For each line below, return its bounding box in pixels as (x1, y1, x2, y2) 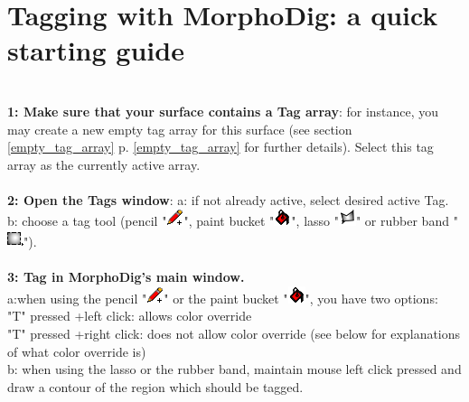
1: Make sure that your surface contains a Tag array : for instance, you (7, 101, 439, 120)
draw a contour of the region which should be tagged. (7, 377, 304, 396)
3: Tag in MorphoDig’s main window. (7, 267, 245, 286)
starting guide (7, 32, 184, 69)
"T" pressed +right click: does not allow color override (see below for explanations (7, 324, 461, 343)
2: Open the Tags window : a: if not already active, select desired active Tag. (7, 190, 449, 209)
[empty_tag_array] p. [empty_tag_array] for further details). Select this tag (7, 137, 434, 156)
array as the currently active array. (7, 154, 201, 173)
